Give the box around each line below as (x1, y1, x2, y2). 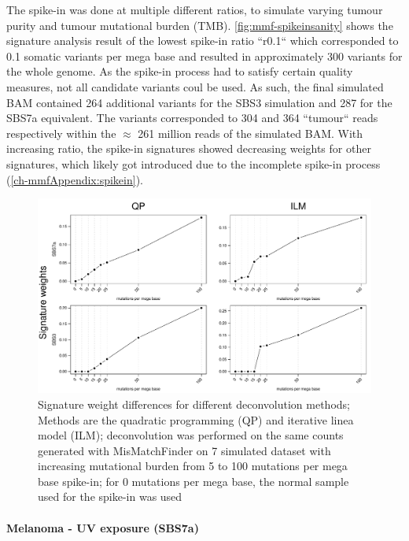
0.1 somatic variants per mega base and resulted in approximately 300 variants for (6, 47, 403, 64)
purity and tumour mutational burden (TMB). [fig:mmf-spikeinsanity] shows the (6, 17, 393, 33)
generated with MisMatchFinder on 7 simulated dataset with (38, 442, 331, 458)
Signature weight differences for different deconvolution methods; (38, 395, 350, 412)
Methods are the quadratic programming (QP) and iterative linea (38, 411, 354, 428)
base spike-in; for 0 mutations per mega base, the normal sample (38, 472, 349, 489)
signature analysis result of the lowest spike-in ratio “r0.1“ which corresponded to (6, 32, 399, 49)
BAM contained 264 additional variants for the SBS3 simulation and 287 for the (6, 94, 392, 110)
